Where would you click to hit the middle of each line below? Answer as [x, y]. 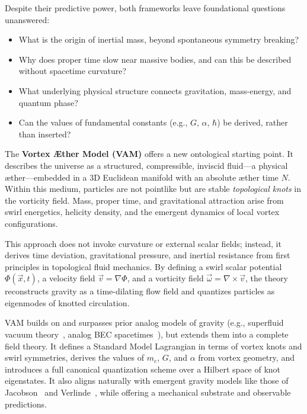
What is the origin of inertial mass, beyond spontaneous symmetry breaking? [159, 39]
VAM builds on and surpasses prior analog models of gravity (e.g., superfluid [144, 322]
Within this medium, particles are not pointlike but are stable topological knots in [153, 189]
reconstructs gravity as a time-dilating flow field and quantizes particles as [140, 291]
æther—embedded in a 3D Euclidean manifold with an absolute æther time [142, 177]
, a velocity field [66, 278]
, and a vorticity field [165, 278]
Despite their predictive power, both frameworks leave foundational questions [145, 8]
